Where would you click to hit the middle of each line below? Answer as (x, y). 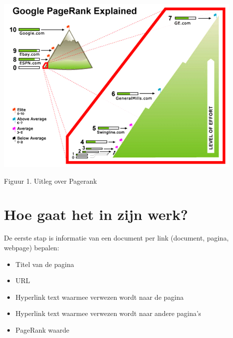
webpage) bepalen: (32, 247)
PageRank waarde (42, 329)
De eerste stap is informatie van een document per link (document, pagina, (116, 238)
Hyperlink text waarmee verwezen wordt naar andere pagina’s (108, 313)
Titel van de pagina (45, 264)
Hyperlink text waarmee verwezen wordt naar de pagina (99, 297)
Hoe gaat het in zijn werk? (96, 214)
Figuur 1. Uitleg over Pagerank (50, 181)
